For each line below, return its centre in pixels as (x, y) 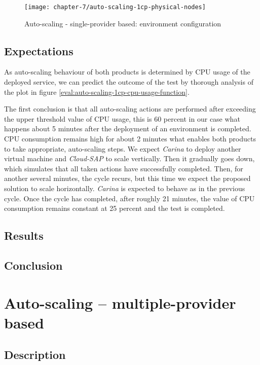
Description (35, 355)
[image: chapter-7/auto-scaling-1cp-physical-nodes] (115, 7)
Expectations (39, 50)
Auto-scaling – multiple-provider (120, 302)
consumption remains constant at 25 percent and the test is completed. (115, 208)
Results (24, 235)
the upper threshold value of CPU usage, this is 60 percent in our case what (122, 118)
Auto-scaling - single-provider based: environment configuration (123, 23)
